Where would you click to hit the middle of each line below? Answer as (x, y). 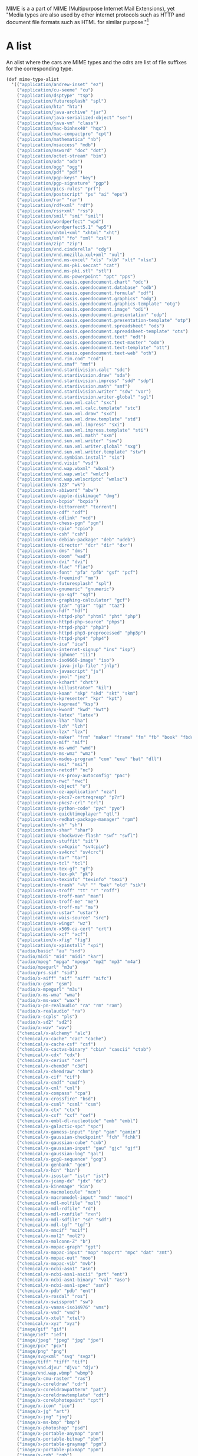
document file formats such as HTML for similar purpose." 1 (77, 22)
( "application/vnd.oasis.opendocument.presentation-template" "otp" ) (104, 321)
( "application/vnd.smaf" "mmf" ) (56, 364)
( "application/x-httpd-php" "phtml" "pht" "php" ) (79, 617)
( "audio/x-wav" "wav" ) (44, 1028)
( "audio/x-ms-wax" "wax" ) (49, 1000)
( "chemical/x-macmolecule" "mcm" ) (59, 1192)
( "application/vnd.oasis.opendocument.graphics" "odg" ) (87, 298)
